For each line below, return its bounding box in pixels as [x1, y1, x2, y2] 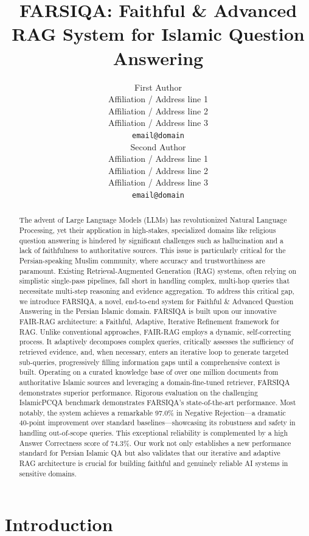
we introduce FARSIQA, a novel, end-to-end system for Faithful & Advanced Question [19, 296, 294, 306]
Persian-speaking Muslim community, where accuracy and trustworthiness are [19, 255, 265, 265]
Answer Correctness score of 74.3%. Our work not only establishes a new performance [19, 437, 291, 448]
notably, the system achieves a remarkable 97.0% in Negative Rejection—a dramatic [19, 407, 286, 417]
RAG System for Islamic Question [12, 21, 305, 46]
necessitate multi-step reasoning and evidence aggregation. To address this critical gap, [19, 285, 294, 296]
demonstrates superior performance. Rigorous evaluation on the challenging [19, 387, 258, 397]
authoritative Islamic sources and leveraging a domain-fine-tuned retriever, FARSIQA [19, 377, 290, 387]
